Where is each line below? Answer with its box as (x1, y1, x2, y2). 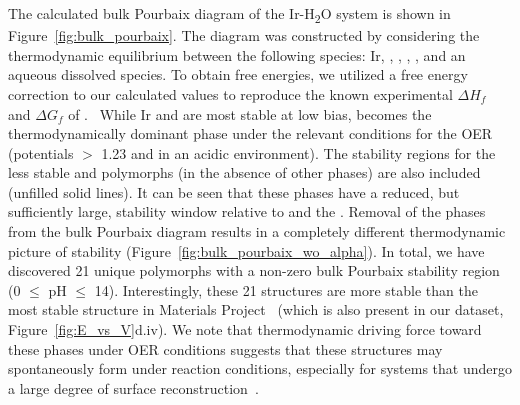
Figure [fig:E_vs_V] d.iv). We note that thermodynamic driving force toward (8, 319, 482, 340)
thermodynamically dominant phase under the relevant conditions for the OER (8, 123, 493, 144)
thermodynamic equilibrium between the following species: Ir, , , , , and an (8, 44, 466, 65)
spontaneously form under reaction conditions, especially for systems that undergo (8, 358, 512, 379)
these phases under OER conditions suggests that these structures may (8, 338, 443, 359)
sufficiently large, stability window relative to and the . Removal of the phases (8, 201, 486, 222)
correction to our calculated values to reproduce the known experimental (8, 83, 453, 104)
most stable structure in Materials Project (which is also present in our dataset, (8, 299, 504, 320)
